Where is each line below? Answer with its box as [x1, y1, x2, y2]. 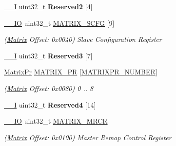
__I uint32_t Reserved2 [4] [4, 1, 93, 11]
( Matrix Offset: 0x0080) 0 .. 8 [4, 83, 94, 93]
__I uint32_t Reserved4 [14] [4, 99, 96, 109]
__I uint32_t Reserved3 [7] [4, 50, 93, 60]
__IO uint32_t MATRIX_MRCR [4, 116, 108, 126]
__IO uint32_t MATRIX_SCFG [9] [4, 18, 115, 28]
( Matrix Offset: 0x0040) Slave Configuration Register [4, 34, 162, 44]
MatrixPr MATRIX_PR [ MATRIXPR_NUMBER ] [4, 67, 157, 77]
